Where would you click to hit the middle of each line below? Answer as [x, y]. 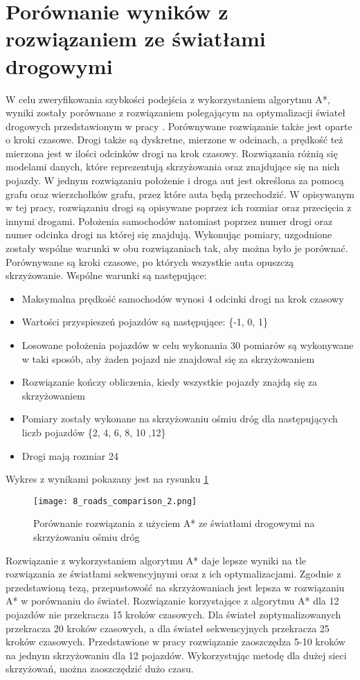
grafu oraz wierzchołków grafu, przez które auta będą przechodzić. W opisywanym [180, 194]
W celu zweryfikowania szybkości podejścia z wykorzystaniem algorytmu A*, [168, 99]
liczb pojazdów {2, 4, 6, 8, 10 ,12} [94, 432]
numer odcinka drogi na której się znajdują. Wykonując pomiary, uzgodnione [169, 234]
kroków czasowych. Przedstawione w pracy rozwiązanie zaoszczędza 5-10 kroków [175, 642]
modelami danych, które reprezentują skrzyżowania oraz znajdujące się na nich [173, 167]
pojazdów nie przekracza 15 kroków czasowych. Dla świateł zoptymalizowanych [173, 614]
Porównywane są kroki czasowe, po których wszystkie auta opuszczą [150, 261]
